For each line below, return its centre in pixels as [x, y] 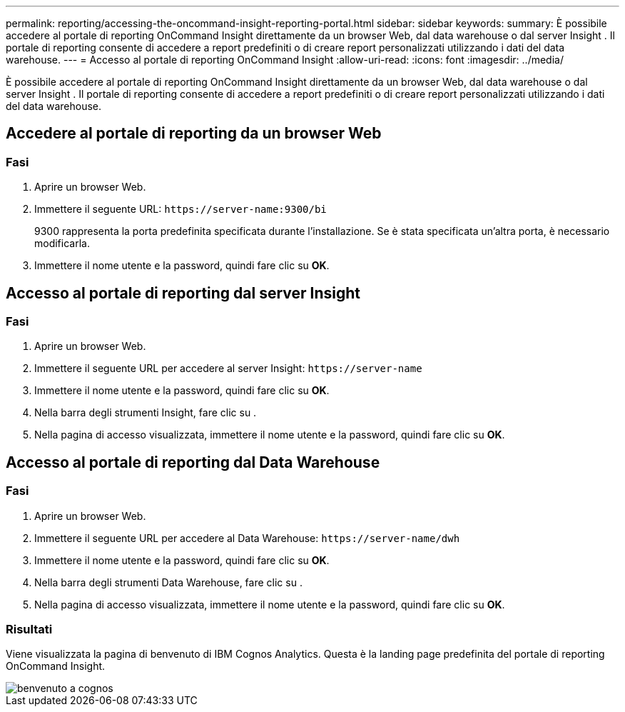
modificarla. [62, 244]
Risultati [29, 630]
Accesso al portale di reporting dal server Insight [183, 293]
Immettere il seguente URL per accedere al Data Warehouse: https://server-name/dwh [247, 538]
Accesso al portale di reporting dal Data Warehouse [193, 462]
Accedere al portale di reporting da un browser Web [194, 134]
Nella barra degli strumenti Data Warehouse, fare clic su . [168, 582]
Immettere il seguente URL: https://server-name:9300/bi [181, 209]
